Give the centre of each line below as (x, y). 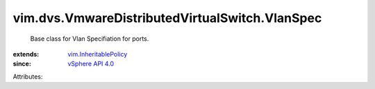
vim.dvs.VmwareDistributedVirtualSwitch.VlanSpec (167, 18)
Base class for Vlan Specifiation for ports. (90, 39)
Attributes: (28, 77)
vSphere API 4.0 (91, 64)
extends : (26, 54)
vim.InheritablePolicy (98, 54)
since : (22, 64)
